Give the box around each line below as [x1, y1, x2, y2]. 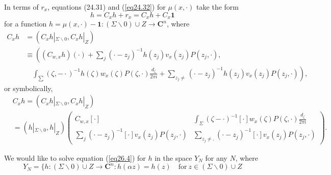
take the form [196, 2, 239, 12]
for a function [4, 18, 47, 29]
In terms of [4, 2, 39, 12]
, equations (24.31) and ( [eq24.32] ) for [47, 2, 166, 12]
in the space [155, 152, 192, 163]
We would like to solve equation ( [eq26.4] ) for [4, 152, 146, 163]
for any [205, 152, 227, 163]
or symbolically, [4, 82, 53, 93]
